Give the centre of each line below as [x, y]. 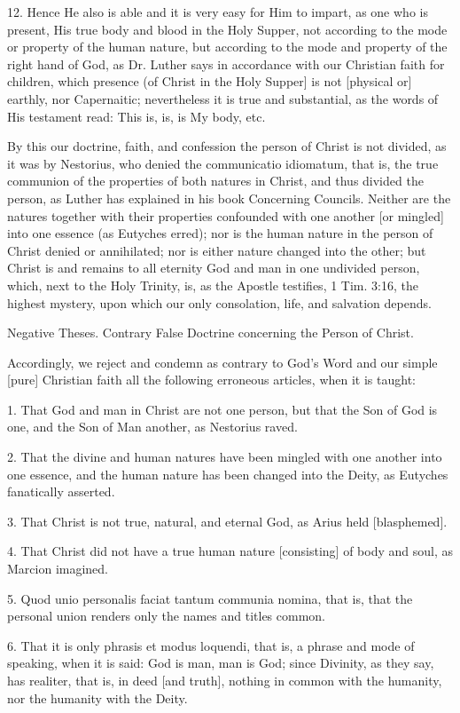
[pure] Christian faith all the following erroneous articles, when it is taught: [211, 380]
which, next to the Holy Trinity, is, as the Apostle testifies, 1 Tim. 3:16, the [213, 285]
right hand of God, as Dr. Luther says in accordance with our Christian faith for [226, 63]
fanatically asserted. [61, 491]
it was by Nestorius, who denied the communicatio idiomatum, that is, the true [223, 163]
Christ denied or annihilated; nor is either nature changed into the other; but [217, 250]
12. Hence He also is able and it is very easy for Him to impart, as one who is [218, 12]
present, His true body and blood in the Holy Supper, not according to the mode [227, 29]
